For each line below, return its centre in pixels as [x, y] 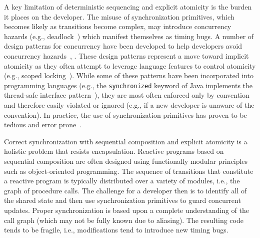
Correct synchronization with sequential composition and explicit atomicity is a [126, 141]
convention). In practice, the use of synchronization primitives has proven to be [125, 114]
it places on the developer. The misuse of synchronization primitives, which [119, 16]
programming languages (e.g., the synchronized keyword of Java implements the [128, 85]
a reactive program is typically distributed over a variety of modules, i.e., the [122, 181]
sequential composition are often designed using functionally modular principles [126, 161]
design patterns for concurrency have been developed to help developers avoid [123, 46]
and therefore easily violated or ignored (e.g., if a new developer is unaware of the [129, 105]
